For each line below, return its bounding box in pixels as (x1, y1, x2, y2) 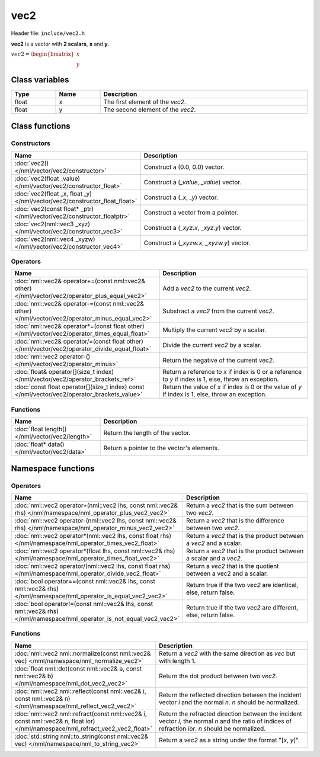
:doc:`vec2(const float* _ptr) (14, 204, 94, 213)
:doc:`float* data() (14, 440, 65, 448)
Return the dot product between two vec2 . (159, 672, 278, 680)
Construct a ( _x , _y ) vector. (143, 193, 219, 201)
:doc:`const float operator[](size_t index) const (14, 383, 145, 391)
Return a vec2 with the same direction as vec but (159, 649, 296, 657)
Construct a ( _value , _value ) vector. (143, 178, 242, 186)
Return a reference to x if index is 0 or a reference (162, 368, 302, 376)
